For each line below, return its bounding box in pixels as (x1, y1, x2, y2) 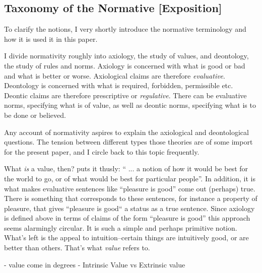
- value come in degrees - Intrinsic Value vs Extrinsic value (4, 259, 185, 269)
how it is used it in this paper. (4, 33, 98, 44)
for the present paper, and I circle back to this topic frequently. (4, 146, 200, 157)
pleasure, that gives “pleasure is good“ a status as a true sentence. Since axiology (4, 202, 255, 213)
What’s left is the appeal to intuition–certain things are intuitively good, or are (4, 232, 249, 243)
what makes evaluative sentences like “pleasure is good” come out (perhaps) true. (4, 183, 255, 193)
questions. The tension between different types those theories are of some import (4, 136, 253, 147)
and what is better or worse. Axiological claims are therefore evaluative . (4, 70, 225, 81)
